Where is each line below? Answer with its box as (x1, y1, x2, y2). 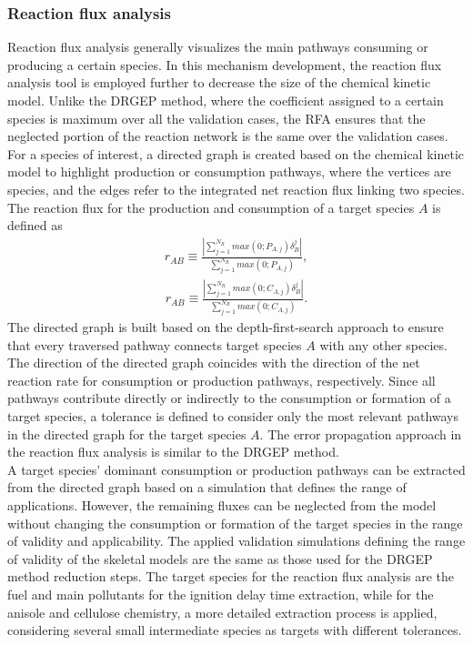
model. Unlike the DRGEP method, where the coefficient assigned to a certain (7, 91, 444, 109)
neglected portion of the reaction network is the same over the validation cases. (7, 126, 448, 146)
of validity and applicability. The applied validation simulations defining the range (7, 531, 466, 550)
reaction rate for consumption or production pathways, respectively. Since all (7, 370, 436, 389)
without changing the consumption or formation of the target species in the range (7, 513, 463, 532)
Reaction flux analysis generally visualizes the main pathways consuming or (7, 37, 428, 56)
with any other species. (319, 335, 448, 354)
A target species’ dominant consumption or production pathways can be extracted (7, 459, 466, 479)
